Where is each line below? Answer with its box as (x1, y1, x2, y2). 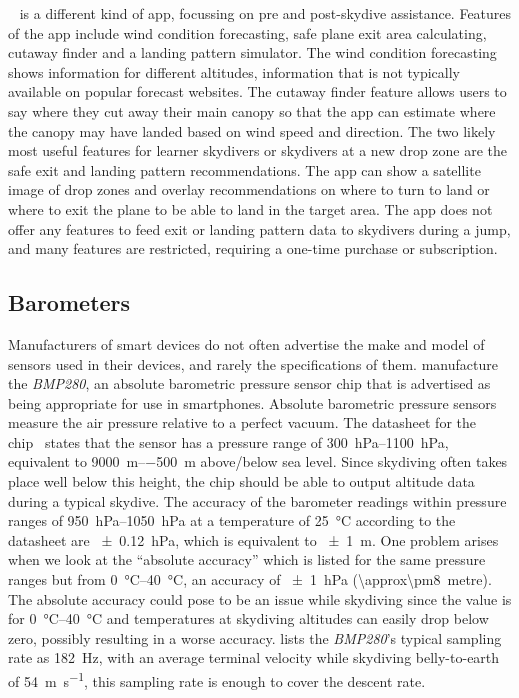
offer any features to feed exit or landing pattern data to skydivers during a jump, (8, 218, 511, 239)
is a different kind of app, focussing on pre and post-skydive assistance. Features (19, 3, 512, 23)
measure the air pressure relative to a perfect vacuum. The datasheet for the (8, 412, 476, 433)
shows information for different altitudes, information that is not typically (8, 61, 461, 82)
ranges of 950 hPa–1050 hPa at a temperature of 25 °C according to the (8, 510, 456, 531)
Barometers (8, 287, 131, 318)
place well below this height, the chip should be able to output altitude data (8, 471, 475, 492)
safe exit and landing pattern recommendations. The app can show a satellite (8, 159, 481, 180)
